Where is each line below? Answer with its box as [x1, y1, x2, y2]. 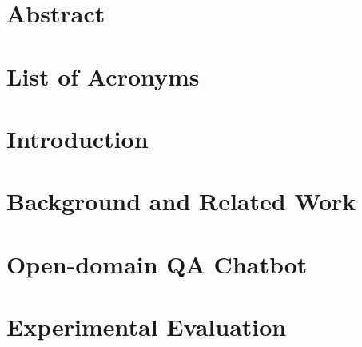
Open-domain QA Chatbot [6, 247, 308, 280]
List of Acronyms [6, 59, 200, 92]
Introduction [6, 122, 149, 154]
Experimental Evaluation [6, 310, 287, 343]
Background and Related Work [6, 185, 356, 217]
